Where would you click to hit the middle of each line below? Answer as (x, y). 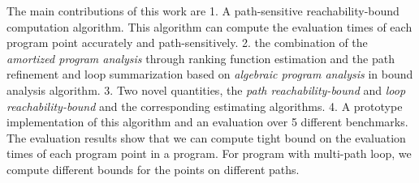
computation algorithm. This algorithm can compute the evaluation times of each (209, 26)
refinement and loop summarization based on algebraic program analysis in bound (210, 74)
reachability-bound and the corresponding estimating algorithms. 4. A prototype (205, 106)
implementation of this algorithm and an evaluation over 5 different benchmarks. (207, 122)
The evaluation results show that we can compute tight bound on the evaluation (206, 137)
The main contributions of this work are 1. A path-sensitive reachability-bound (203, 11)
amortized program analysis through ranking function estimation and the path (201, 58)
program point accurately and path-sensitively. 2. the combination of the (187, 43)
